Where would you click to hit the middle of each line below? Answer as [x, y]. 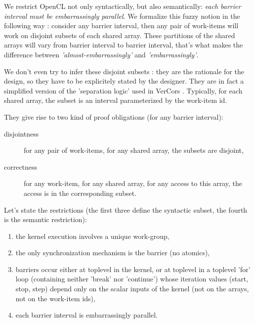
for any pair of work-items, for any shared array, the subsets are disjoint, [134, 150]
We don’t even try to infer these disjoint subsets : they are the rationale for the [124, 71]
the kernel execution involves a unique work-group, [92, 236]
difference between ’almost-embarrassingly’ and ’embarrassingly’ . [101, 54]
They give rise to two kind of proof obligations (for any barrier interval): [114, 116]
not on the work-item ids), [55, 298]
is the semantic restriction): [45, 219]
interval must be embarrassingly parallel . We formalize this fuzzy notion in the [122, 16]
